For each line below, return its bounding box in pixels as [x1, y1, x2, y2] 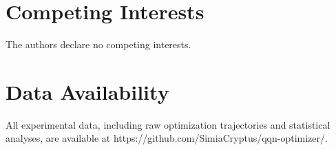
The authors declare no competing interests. [6, 37, 191, 52]
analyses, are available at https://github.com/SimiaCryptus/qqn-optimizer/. [6, 131, 328, 145]
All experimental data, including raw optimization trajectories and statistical [6, 117, 330, 131]
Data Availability [6, 77, 169, 105]
